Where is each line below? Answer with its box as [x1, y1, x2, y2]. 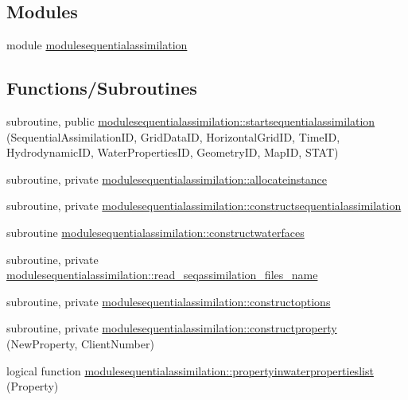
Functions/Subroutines [6, 76, 197, 100]
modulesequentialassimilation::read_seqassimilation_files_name [6, 266, 318, 283]
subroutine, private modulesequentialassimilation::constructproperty [6, 320, 337, 336]
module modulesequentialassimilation [6, 37, 188, 53]
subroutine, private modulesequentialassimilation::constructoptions [6, 293, 331, 309]
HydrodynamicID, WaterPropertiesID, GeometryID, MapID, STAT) [6, 144, 339, 161]
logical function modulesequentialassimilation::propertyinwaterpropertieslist [6, 362, 374, 379]
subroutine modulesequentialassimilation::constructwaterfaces [6, 223, 305, 240]
